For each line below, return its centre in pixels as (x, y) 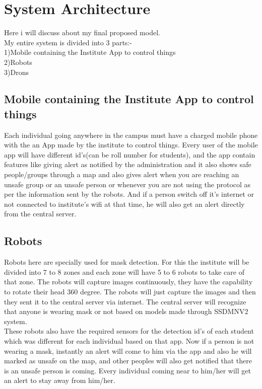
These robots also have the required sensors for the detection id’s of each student (129, 331)
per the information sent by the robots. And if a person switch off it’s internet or (129, 194)
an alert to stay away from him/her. (60, 380)
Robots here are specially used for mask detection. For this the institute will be (127, 262)
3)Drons (16, 72)
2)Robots (18, 62)
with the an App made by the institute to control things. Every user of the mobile (131, 145)
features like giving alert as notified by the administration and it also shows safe (128, 164)
